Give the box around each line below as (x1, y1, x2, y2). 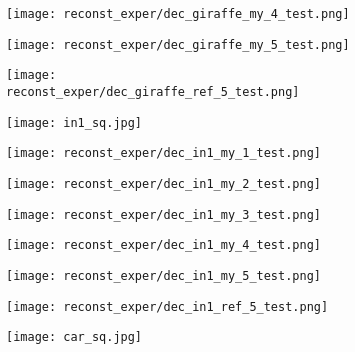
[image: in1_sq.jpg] (6, 115, 143, 130)
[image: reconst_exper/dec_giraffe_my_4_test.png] (6, 7, 350, 21)
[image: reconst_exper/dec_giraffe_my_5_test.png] (6, 37, 350, 52)
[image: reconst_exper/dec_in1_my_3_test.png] (6, 207, 321, 222)
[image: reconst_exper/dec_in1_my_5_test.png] (6, 268, 321, 283)
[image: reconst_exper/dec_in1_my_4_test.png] (6, 238, 321, 253)
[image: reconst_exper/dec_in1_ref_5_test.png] (6, 299, 329, 314)
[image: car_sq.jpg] (6, 330, 143, 345)
